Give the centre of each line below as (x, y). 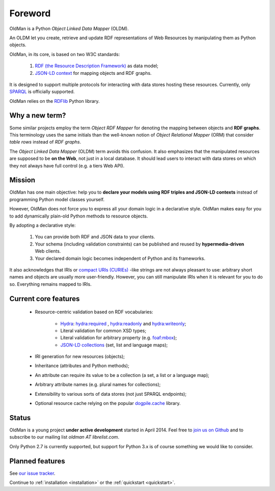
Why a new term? (38, 115)
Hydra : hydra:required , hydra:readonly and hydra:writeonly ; (123, 323)
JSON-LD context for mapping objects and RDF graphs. (93, 73)
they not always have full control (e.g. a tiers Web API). (67, 166)
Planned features (37, 461)
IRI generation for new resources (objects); (80, 357)
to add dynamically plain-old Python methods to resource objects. (79, 216)
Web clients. (48, 251)
